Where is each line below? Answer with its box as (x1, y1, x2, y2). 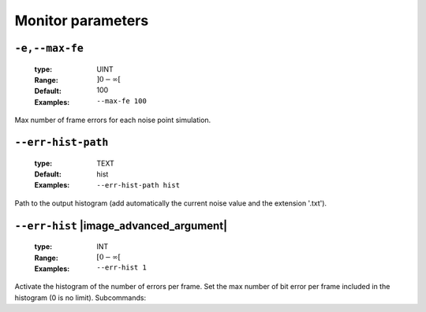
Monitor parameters (14, 12, 149, 29)
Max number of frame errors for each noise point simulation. (14, 115, 211, 125)
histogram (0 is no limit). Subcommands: (14, 292, 146, 303)
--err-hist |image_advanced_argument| (14, 219, 228, 232)
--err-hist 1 (96, 263, 148, 272)
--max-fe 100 (96, 96, 148, 106)
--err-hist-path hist (96, 181, 181, 190)
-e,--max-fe (14, 42, 84, 54)
